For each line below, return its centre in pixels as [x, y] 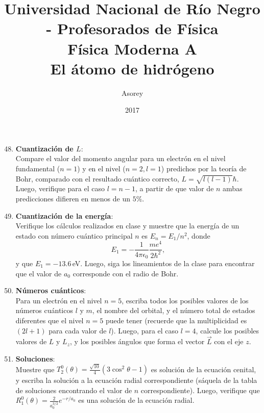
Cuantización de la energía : [64, 215]
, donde [199, 235]
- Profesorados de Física [132, 28]
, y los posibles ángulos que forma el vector [137, 341]
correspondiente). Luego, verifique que [200, 390]
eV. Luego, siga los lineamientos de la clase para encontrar [163, 263]
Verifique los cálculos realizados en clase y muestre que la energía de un [127, 226]
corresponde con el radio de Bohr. [126, 273]
